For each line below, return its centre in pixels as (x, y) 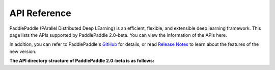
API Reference (40, 13)
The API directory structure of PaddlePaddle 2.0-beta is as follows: (82, 61)
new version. (23, 51)
